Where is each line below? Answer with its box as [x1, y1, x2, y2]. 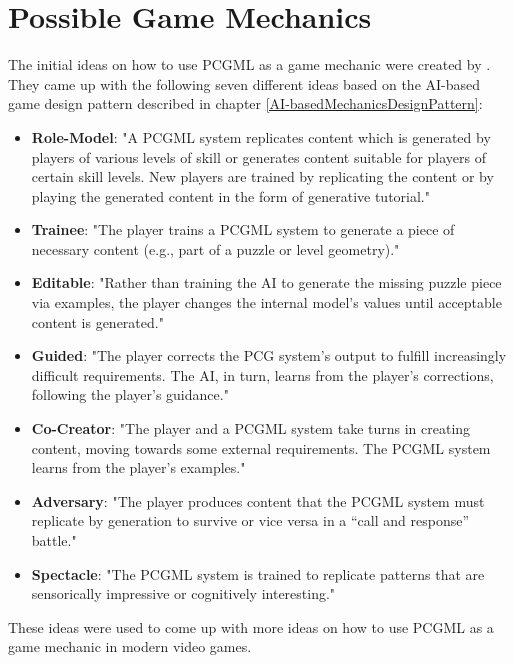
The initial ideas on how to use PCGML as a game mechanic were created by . [8, 54, 491, 75]
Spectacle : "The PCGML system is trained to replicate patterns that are [31, 563, 485, 584]
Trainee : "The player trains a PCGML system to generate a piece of [31, 219, 455, 240]
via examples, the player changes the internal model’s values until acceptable [31, 292, 502, 313]
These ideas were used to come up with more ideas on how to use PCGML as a [8, 616, 494, 637]
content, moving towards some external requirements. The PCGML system [31, 437, 491, 458]
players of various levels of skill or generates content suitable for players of [31, 146, 486, 167]
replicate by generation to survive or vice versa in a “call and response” [31, 510, 470, 531]
